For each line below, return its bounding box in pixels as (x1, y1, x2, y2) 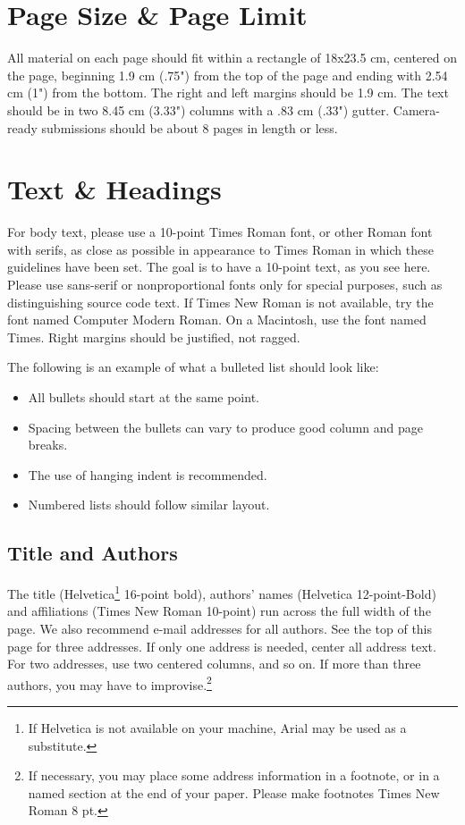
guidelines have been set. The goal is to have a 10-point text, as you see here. (7, 257, 431, 276)
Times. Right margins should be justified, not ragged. (7, 327, 300, 346)
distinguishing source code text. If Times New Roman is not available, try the (7, 292, 434, 311)
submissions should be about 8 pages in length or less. (41, 118, 338, 137)
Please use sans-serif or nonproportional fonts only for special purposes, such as (7, 275, 443, 293)
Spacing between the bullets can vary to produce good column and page (28, 417, 423, 436)
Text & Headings (7, 171, 222, 207)
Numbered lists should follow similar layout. (28, 495, 270, 514)
